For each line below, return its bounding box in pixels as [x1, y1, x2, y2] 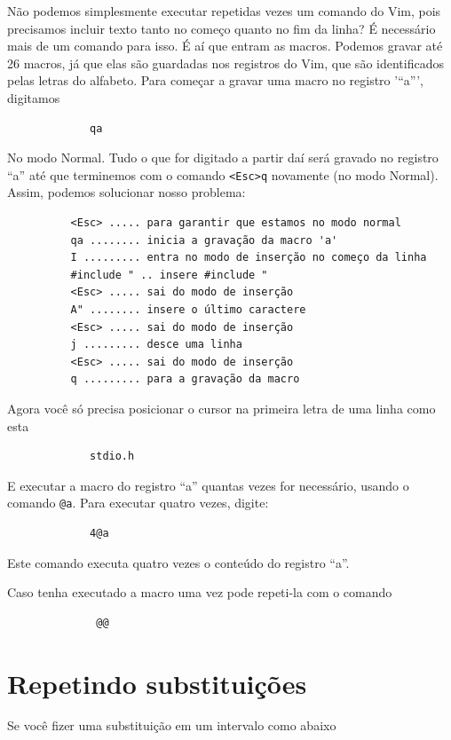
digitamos [7, 88, 60, 106]
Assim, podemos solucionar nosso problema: [7, 183, 246, 201]
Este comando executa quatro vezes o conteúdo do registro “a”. [7, 553, 350, 571]
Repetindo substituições [7, 665, 307, 701]
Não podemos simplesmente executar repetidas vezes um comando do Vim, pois [7, 2, 441, 20]
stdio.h [90, 450, 135, 463]
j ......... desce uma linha [70, 338, 242, 351]
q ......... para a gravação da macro [70, 373, 300, 386]
